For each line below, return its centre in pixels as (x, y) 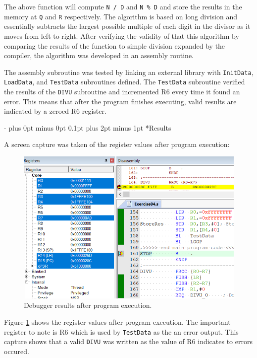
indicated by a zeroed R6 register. (55, 111)
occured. (17, 351)
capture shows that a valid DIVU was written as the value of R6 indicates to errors (128, 341)
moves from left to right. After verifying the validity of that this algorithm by (122, 36)
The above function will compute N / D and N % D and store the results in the (123, 6)
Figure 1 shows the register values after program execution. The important (117, 322)
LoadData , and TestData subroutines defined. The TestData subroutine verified (125, 82)
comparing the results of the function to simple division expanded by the (115, 45)
